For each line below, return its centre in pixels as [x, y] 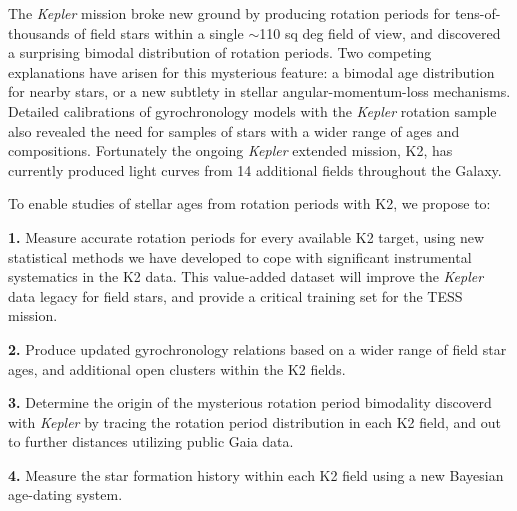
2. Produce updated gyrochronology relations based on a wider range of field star [257, 348]
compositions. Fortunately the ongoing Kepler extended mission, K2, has [230, 150]
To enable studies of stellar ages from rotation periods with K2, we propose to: [249, 203]
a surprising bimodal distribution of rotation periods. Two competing [220, 52]
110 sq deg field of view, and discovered [380, 32]
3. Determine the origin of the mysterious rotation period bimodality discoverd [250, 402]
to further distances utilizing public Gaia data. [151, 441]
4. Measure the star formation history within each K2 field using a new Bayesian [256, 474]
